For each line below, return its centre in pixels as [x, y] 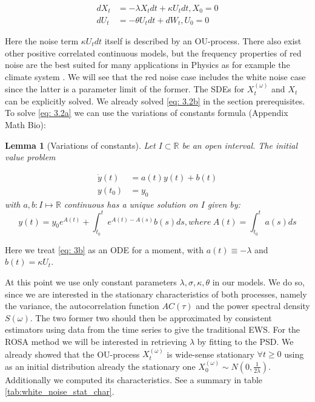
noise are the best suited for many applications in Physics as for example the [148, 65]
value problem [30, 157]
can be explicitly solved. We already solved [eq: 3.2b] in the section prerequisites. [155, 101]
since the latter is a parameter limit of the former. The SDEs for [125, 89]
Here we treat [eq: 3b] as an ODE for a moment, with [104, 249]
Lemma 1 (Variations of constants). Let [80, 145]
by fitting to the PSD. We [245, 342]
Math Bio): [25, 124]
